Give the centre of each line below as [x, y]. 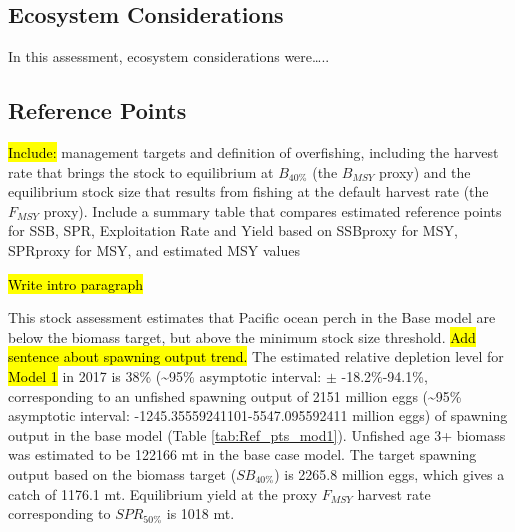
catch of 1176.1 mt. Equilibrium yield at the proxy [163, 493]
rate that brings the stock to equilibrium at [141, 171]
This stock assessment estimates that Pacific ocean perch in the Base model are [252, 317]
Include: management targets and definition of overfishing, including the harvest [253, 152]
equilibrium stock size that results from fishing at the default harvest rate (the [248, 191]
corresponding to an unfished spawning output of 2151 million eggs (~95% [235, 395]
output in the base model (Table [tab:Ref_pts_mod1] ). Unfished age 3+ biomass [257, 434]
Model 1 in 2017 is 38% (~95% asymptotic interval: [165, 375]
